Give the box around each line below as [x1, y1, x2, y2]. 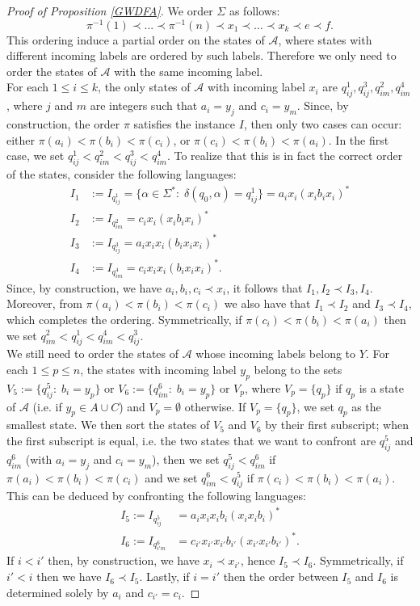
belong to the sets [254, 360, 342, 377]
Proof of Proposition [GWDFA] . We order [6, 2, 213, 19]
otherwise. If [184, 398, 246, 415]
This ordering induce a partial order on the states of [6, 31, 265, 48]
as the [351, 398, 381, 415]
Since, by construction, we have [6, 279, 162, 296]
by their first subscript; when [265, 416, 409, 433]
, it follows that [226, 279, 303, 296]
